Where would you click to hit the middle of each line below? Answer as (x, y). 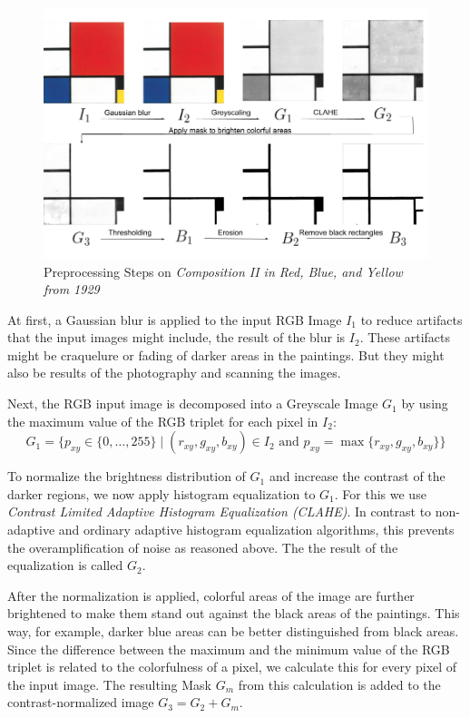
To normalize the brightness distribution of (127, 476)
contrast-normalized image (81, 702)
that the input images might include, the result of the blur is (176, 337)
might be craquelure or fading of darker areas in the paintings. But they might (226, 354)
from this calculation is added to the (339, 684)
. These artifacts (405, 337)
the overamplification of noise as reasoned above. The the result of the (203, 547)
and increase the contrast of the (357, 476)
